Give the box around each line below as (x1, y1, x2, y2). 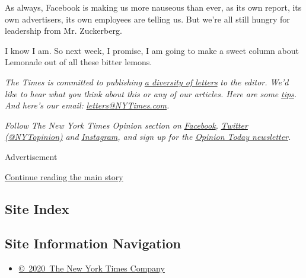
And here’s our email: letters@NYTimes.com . (5, 99, 170, 111)
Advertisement (5, 150, 58, 162)
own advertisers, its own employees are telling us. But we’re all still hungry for (5, 12, 290, 25)
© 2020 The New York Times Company (18, 262, 165, 274)
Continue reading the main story (5, 170, 123, 183)
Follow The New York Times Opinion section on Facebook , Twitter (5, 119, 248, 131)
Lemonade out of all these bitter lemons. (5, 56, 152, 68)
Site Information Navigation (5, 234, 181, 253)
